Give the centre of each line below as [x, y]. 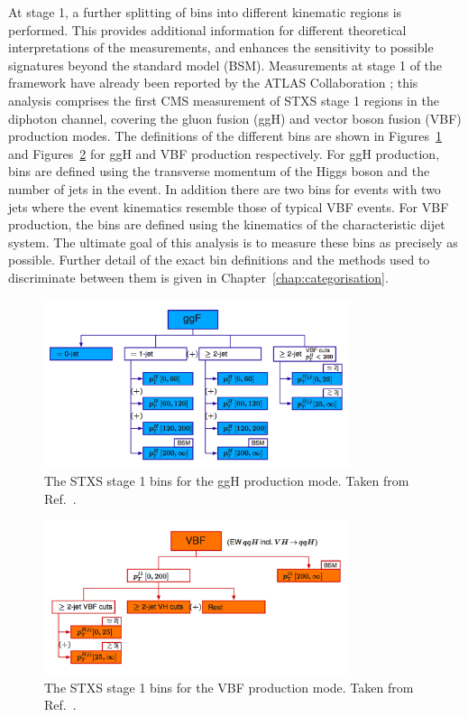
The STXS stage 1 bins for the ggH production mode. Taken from [227, 481]
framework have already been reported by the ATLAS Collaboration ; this [213, 83]
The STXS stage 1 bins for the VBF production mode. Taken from [229, 687]
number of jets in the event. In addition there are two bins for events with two [225, 188]
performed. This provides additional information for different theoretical [207, 29]
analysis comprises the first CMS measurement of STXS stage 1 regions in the [224, 100]
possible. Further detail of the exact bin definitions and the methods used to [219, 260]
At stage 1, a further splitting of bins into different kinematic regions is [205, 12]
